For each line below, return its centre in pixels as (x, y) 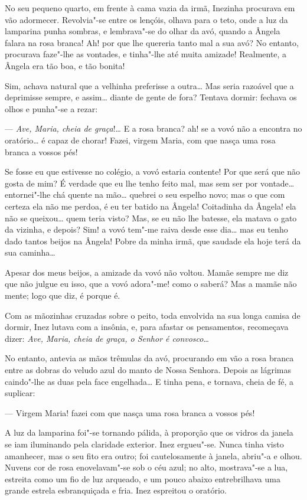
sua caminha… (30, 252)
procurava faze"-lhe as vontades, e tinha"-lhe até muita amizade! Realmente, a (146, 54)
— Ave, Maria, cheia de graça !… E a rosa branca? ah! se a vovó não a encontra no (153, 128)
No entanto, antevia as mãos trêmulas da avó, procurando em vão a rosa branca (149, 358)
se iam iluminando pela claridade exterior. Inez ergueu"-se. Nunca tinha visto (144, 444)
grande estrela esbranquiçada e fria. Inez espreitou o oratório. (116, 490)
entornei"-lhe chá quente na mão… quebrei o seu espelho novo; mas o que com (145, 195)
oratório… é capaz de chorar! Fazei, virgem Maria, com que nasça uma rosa (140, 140)
